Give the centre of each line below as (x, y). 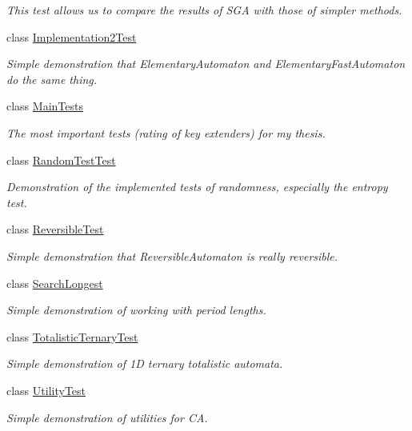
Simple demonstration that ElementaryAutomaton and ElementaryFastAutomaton (206, 64)
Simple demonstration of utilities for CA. (107, 417)
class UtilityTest (46, 390)
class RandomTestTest (61, 160)
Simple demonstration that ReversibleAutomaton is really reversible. (172, 255)
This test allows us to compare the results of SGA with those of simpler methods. (204, 10)
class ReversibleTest (55, 229)
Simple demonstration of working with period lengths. (136, 310)
